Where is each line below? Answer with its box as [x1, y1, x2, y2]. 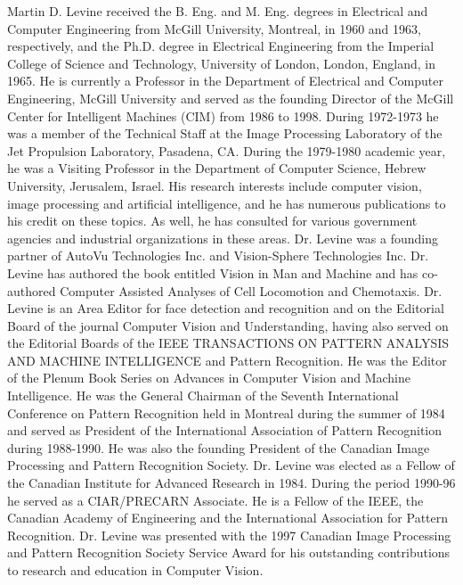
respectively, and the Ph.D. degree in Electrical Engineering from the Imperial [7, 37, 435, 55]
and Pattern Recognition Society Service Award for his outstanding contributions [7, 543, 451, 562]
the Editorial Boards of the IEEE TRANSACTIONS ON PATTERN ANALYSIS [7, 334, 450, 352]
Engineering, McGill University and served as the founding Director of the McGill [7, 88, 454, 107]
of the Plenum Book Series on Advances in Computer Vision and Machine [7, 368, 410, 387]
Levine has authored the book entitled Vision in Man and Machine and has [7, 263, 418, 282]
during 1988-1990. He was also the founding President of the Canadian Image [7, 438, 430, 457]
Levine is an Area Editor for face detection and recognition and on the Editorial [7, 299, 444, 317]
